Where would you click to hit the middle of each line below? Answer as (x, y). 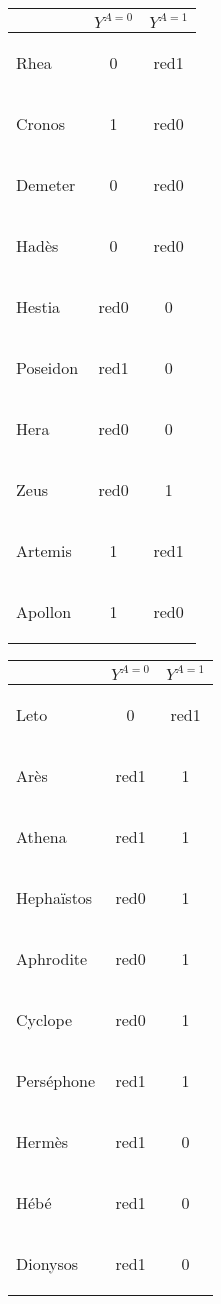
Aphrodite (52, 958)
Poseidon (47, 367)
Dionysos (47, 1263)
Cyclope (44, 1019)
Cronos (41, 123)
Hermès (42, 1141)
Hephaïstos (54, 897)
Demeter (46, 184)
